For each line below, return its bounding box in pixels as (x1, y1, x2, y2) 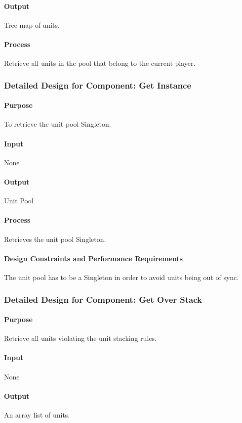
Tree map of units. (4, 19, 60, 30)
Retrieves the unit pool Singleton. (4, 234, 106, 244)
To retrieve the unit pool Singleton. (4, 119, 111, 129)
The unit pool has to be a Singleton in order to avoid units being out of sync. (4, 272, 239, 282)
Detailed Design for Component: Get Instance (4, 79, 192, 91)
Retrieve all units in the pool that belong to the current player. (4, 58, 196, 68)
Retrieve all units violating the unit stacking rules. (4, 333, 157, 343)
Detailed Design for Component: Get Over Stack (4, 293, 202, 305)
